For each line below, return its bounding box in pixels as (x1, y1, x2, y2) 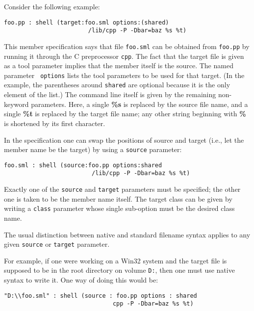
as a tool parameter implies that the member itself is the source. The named (4, 60, 233, 71)
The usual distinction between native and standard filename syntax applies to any (4, 229, 251, 239)
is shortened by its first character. (4, 118, 105, 128)
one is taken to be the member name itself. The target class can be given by (4, 193, 232, 204)
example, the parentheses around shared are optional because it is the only (4, 79, 230, 90)
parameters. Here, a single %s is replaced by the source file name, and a (31, 99, 248, 109)
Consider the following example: (4, 1, 100, 11)
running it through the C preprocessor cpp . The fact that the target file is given (4, 51, 244, 61)
